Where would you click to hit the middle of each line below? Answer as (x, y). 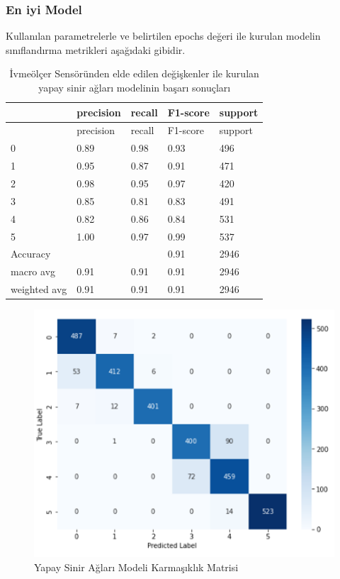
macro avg (33, 271)
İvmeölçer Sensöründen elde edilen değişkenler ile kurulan (134, 73)
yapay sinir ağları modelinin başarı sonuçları (135, 87)
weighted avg (39, 289)
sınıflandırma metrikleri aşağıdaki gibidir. (96, 49)
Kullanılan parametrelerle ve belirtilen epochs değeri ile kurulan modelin (163, 36)
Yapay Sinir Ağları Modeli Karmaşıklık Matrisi (136, 567)
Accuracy (31, 254)
